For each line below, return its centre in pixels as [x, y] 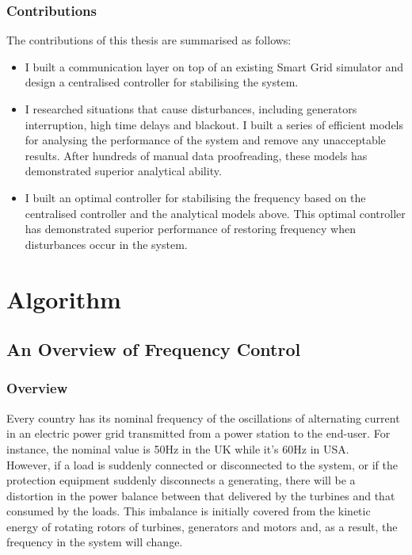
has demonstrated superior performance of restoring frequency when [190, 229]
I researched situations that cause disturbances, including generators [191, 109]
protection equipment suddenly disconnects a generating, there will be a [181, 480]
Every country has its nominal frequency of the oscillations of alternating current [203, 417]
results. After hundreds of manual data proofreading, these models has [196, 155]
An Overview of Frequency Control [154, 349]
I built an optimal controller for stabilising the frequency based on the [195, 197]
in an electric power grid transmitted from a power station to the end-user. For [198, 433]
